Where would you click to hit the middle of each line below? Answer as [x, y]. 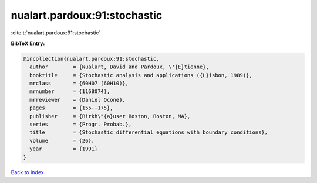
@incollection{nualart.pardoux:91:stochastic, [91, 59]
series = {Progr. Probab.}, [81, 125]
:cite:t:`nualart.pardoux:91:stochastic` [56, 33]
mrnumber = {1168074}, [70, 91]
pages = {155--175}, [72, 108]
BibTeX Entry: [28, 43]
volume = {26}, [62, 141]
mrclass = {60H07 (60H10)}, [79, 84]
